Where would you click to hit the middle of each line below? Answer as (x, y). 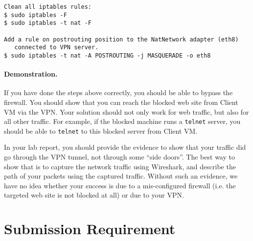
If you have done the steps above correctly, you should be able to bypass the (118, 92)
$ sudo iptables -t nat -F (48, 23)
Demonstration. (31, 74)
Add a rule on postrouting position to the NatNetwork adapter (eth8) (121, 39)
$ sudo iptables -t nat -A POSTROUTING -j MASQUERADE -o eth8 (107, 55)
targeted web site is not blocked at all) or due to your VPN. (94, 195)
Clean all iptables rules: (48, 7)
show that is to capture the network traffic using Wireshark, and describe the (120, 166)
